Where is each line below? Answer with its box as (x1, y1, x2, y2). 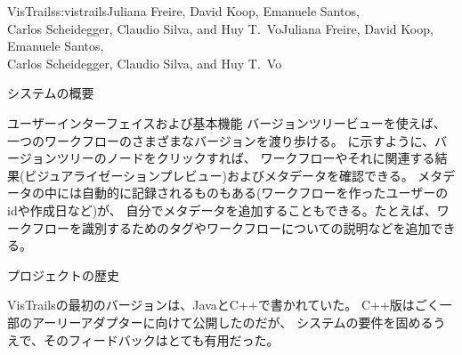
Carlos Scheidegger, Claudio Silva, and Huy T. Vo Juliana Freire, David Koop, (7, 19, 434, 37)
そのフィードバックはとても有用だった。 (44, 330, 280, 349)
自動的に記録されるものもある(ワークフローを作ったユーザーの (81, 183, 449, 202)
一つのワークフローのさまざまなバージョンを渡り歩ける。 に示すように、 (7, 131, 434, 149)
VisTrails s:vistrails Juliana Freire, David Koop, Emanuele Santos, (7, 2, 360, 20)
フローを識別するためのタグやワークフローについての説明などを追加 (31, 218, 431, 237)
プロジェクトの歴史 (7, 265, 119, 284)
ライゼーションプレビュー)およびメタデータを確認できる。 (73, 165, 414, 184)
